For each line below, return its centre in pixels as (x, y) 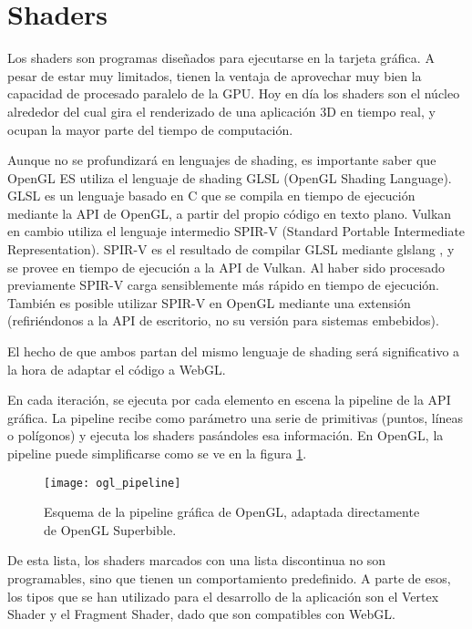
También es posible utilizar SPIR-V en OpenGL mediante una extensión (209, 302)
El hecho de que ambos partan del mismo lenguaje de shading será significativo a (234, 351)
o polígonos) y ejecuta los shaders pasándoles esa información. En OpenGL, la (226, 435)
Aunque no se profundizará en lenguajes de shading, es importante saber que (222, 160)
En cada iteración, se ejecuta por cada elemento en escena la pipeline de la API (229, 400)
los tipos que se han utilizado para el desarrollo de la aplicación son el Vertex (223, 596)
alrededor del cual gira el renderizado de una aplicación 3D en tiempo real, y (221, 111)
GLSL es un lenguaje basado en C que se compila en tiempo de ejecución (211, 196)
